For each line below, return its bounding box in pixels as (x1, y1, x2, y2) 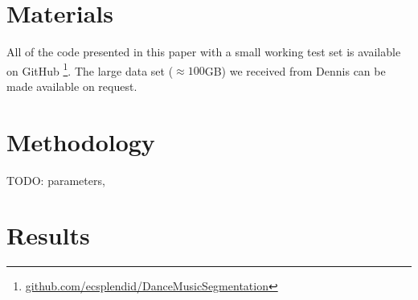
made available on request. (6, 77, 137, 94)
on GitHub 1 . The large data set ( (6, 60, 174, 79)
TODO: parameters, (6, 171, 105, 188)
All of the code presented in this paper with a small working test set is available (6, 43, 401, 60)
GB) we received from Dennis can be (204, 62, 386, 79)
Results (6, 219, 90, 252)
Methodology (6, 125, 155, 158)
